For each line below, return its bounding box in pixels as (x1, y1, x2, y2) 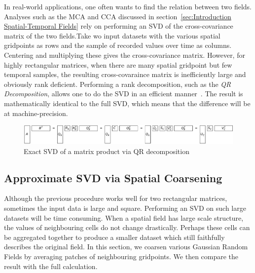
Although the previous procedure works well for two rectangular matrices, (4, 193, 227, 203)
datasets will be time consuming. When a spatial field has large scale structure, (4, 212, 244, 223)
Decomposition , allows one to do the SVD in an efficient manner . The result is (4, 88, 243, 99)
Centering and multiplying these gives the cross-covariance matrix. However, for (4, 49, 245, 60)
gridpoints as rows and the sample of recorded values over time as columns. (4, 40, 232, 50)
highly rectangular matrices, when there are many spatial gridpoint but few (4, 59, 232, 70)
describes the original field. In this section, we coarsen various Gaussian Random (4, 241, 248, 252)
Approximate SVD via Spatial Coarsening (4, 170, 222, 185)
